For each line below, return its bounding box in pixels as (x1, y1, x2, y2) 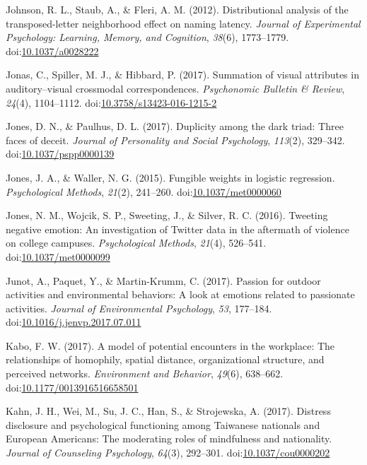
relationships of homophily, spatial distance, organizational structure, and (6, 352, 325, 367)
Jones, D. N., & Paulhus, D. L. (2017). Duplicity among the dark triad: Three (6, 119, 344, 134)
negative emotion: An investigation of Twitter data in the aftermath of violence (6, 221, 349, 236)
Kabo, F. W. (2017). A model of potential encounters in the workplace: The (6, 338, 335, 353)
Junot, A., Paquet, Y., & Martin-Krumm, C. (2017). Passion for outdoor (6, 273, 321, 288)
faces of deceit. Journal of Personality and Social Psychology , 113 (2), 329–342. (6, 132, 345, 147)
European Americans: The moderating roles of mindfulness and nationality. (6, 431, 332, 446)
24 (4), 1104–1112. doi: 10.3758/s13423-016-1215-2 (6, 95, 217, 110)
